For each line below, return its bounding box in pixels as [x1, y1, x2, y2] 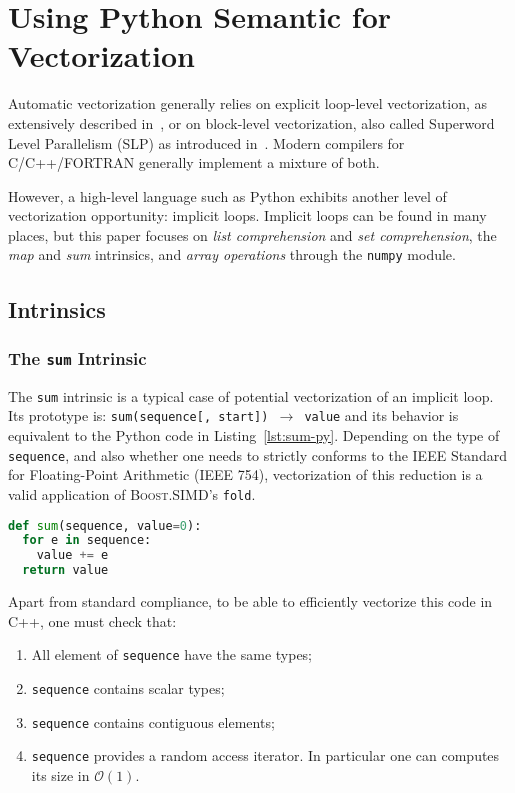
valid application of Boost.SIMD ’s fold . [8, 483, 256, 504]
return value [22, 563, 109, 578]
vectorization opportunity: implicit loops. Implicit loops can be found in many [8, 205, 487, 226]
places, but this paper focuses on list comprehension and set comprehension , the [8, 224, 497, 245]
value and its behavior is [304, 405, 459, 426]
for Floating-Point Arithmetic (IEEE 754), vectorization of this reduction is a [8, 464, 483, 485]
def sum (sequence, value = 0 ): [8, 518, 202, 533]
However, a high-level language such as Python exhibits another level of [8, 185, 447, 206]
